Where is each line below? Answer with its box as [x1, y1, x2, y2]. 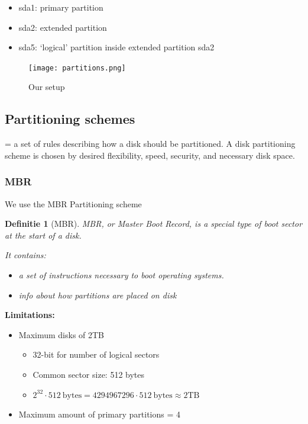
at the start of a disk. [5, 229, 82, 241]
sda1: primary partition [18, 1, 103, 13]
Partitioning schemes [5, 110, 135, 128]
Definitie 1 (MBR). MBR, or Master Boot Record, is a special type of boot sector [5, 217, 303, 230]
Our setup [28, 81, 65, 93]
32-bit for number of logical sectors [33, 348, 160, 361]
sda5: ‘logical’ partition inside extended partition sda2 [18, 41, 215, 53]
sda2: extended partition [18, 21, 107, 33]
